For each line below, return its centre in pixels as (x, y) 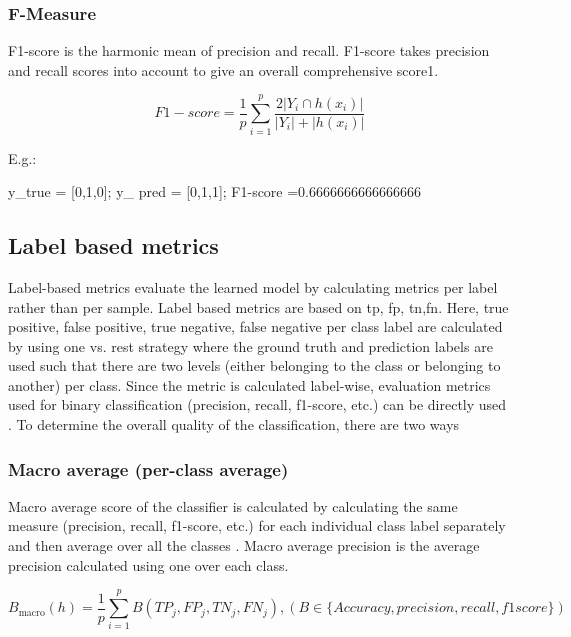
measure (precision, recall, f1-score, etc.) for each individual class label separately (257, 525)
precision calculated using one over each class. (148, 564)
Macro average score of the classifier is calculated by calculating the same (233, 505)
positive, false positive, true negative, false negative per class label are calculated (255, 326)
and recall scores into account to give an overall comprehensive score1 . (223, 69)
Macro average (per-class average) (148, 468)
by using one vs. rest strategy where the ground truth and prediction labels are (250, 345)
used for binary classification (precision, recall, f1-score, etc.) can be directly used (257, 404)
